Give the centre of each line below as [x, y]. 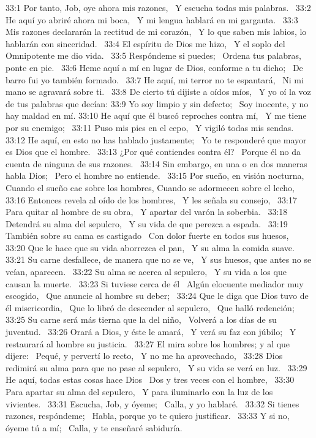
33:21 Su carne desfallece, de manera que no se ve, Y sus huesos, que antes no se [159, 259]
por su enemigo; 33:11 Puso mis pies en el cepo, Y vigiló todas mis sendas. [150, 127]
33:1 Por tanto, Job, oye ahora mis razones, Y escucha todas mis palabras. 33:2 [158, 7]
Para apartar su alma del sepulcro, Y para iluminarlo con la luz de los [139, 391]
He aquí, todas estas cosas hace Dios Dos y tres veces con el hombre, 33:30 [150, 379]
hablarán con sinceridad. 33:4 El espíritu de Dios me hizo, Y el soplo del [145, 43]
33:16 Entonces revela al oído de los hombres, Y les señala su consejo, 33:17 [151, 199]
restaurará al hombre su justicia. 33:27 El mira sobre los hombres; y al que [148, 343]
